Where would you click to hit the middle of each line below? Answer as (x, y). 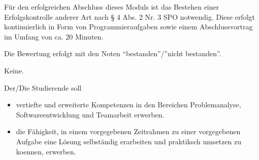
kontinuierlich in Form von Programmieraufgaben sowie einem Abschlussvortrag (128, 27)
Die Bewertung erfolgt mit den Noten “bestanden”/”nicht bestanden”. (113, 53)
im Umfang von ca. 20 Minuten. (54, 36)
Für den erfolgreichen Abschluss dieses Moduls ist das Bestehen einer (112, 7)
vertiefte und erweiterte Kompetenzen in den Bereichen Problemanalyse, (128, 105)
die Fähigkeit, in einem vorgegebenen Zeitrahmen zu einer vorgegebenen (128, 131)
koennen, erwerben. (46, 151)
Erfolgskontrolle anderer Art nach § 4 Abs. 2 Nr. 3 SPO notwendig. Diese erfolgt (129, 16)
